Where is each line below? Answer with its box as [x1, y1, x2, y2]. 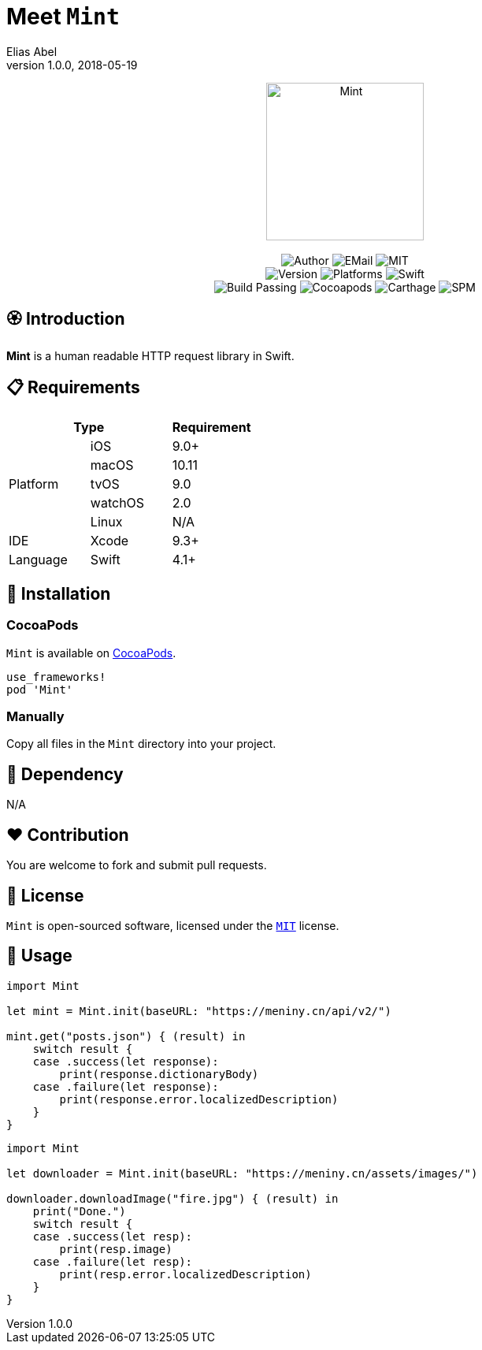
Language [9, 552, 68, 568]
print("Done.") [32, 1204, 126, 1218]
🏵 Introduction [6, 309, 125, 329]
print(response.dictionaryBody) [59, 1067, 259, 1080]
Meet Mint [6, 3, 120, 30]
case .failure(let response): [32, 1080, 219, 1093]
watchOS [90, 495, 145, 511]
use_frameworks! [6, 670, 106, 683]
